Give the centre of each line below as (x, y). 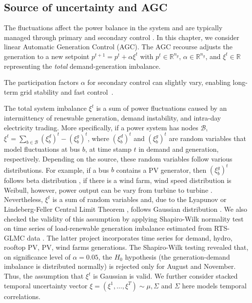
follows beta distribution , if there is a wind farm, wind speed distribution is (118, 180)
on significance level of (37, 256)
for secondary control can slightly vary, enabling (159, 82)
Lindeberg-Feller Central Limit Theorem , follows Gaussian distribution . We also (126, 209)
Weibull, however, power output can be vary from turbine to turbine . (108, 190)
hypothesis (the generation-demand (177, 256)
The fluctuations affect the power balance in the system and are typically (113, 28)
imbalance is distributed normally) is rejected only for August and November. (120, 266)
